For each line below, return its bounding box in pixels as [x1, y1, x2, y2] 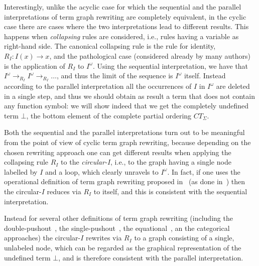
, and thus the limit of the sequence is [57, 70, 173, 81]
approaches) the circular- [4, 232, 81, 243]
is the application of [4, 60, 65, 71]
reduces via [47, 186, 81, 196]
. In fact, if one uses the [167, 166, 240, 177]
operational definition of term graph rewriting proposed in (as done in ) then [4, 176, 245, 187]
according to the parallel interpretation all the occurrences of [4, 81, 192, 91]
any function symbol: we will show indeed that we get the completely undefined [4, 100, 249, 111]
